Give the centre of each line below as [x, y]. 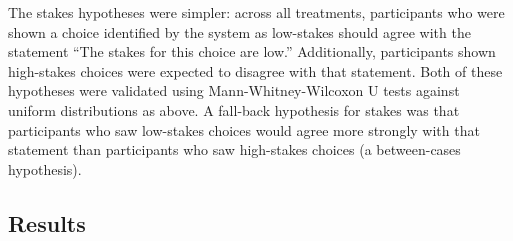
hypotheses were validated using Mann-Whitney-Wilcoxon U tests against [234, 90]
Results [47, 222]
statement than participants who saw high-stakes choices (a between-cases [234, 149]
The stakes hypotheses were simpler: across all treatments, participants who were [256, 12]
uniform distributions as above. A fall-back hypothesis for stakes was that [234, 109]
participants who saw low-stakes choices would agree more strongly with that [244, 129]
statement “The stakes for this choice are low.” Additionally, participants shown [252, 51]
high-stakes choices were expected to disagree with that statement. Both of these [255, 70]
